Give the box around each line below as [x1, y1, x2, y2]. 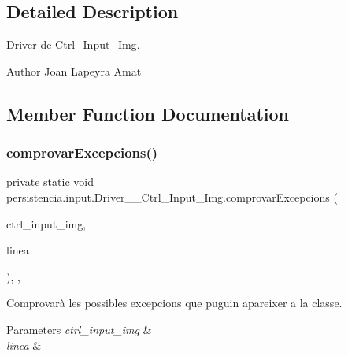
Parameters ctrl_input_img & [6, 321, 152, 337]
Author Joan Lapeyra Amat [6, 62, 142, 79]
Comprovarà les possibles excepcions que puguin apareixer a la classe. [6, 295, 342, 311]
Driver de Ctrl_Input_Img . [6, 36, 140, 53]
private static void [6, 173, 94, 190]
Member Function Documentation [6, 101, 290, 125]
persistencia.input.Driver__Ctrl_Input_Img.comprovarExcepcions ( [6, 188, 338, 205]
